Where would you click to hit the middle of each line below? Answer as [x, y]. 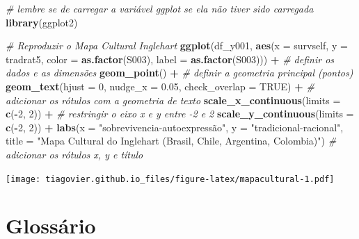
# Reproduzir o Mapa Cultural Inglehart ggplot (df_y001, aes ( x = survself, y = [177, 46]
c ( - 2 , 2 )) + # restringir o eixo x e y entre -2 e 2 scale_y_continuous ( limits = [180, 114]
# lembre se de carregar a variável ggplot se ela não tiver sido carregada [160, 8]
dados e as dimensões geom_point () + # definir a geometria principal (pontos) [179, 73]
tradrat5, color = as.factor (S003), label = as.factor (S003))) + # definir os [170, 59]
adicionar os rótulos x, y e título [74, 154]
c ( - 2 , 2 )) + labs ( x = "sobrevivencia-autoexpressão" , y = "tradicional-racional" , [175, 127]
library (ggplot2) [42, 22]
